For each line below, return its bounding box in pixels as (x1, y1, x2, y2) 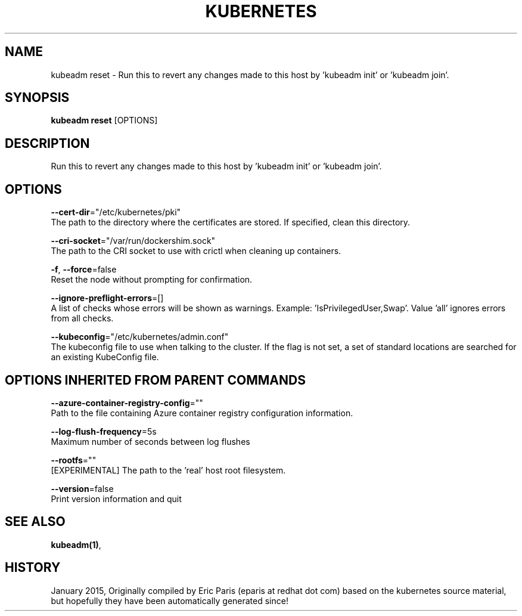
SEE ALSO (5, 514, 66, 530)
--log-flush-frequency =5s (51, 426, 157, 437)
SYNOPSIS (5, 90, 70, 106)
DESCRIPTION (5, 135, 90, 151)
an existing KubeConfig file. (51, 352, 159, 363)
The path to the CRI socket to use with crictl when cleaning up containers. (51, 246, 341, 256)
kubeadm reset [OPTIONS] (51, 115, 158, 126)
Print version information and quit (51, 493, 182, 504)
